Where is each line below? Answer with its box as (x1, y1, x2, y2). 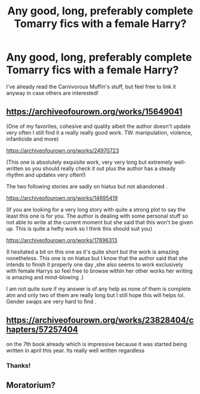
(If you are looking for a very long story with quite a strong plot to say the (6, 206, 186, 213)
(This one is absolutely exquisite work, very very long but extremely (6, 158, 173, 166)
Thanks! (6, 362, 31, 370)
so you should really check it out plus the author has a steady (24, 164, 176, 172)
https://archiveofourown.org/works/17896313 (6, 236, 118, 243)
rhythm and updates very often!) (6, 171, 86, 178)
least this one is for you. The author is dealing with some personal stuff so (6, 212, 188, 219)
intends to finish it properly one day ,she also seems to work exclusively (6, 261, 183, 268)
